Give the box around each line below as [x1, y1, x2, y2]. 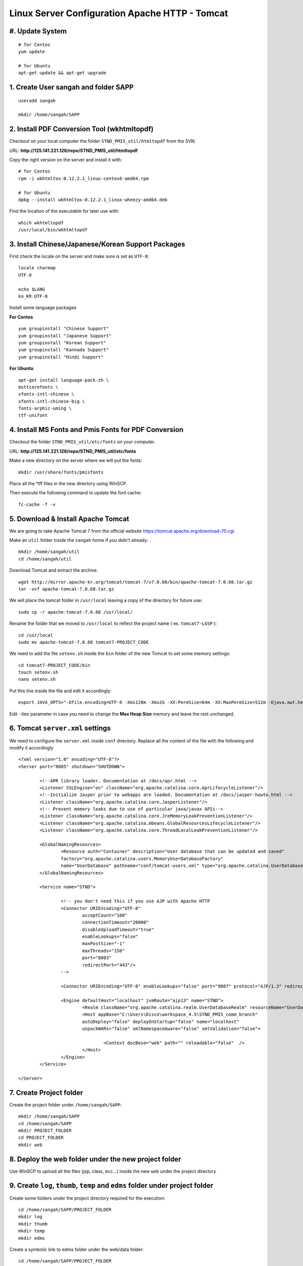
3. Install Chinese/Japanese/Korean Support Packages [9, 240, 185, 248]
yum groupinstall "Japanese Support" [18, 333, 112, 339]
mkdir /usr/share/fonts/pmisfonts [18, 469, 104, 475]
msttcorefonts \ [18, 384, 59, 390]
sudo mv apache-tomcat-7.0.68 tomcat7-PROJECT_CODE [18, 639, 149, 645]
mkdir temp [18, 1228, 45, 1234]
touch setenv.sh [18, 669, 59, 676]
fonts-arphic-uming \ [18, 406, 72, 411]
